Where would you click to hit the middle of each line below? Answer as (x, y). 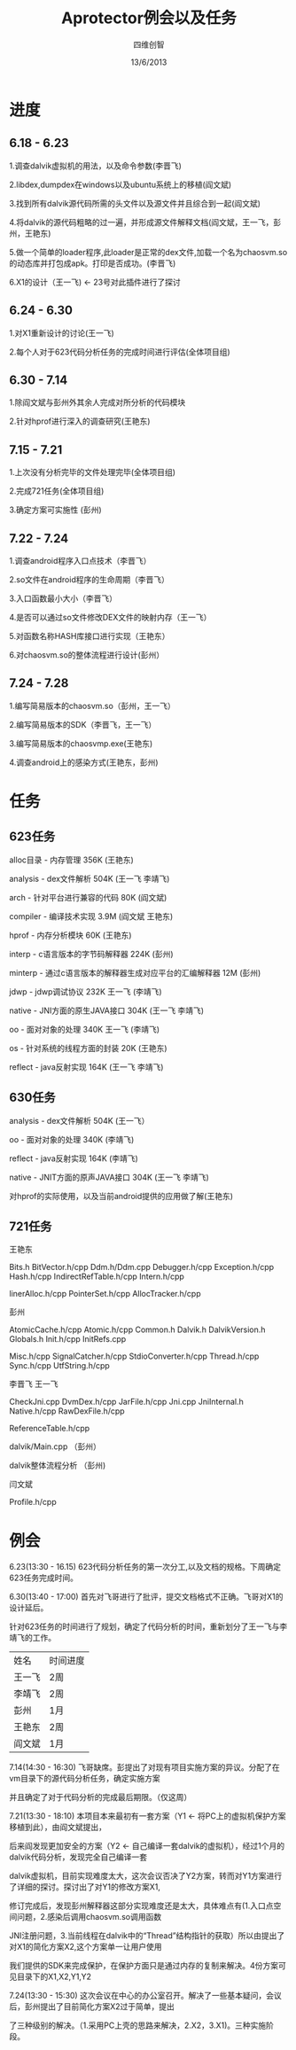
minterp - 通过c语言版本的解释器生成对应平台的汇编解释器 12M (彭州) (135, 972)
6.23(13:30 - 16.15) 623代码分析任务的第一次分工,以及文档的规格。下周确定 (145, 1567)
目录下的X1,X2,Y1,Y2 (54, 1976)
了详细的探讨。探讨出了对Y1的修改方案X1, (85, 1887)
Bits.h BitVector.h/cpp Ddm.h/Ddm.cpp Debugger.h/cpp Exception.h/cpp (142, 1267)
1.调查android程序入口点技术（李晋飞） (80, 561)
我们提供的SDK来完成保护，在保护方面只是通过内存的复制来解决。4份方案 (144, 1966)
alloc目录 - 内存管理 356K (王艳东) (72, 860)
